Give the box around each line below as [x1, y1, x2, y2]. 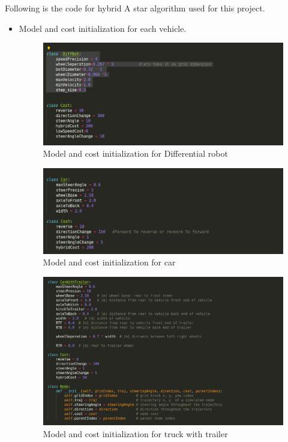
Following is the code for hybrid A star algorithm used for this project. [5, 2, 265, 14]
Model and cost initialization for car [43, 256, 176, 268]
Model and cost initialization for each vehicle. [19, 22, 187, 34]
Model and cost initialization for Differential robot [43, 147, 228, 160]
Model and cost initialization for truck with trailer [43, 427, 228, 440]
